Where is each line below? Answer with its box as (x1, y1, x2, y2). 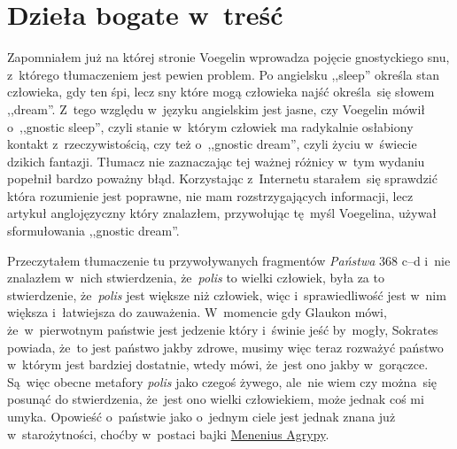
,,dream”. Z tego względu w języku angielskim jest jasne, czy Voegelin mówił (7, 99, 425, 118)
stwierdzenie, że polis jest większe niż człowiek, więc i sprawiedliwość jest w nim (7, 285, 446, 304)
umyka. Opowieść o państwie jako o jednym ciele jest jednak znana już (7, 407, 396, 425)
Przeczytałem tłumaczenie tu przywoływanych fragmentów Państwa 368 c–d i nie (7, 251, 451, 269)
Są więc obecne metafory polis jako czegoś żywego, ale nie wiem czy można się (7, 372, 438, 391)
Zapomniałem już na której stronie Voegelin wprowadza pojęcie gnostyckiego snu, (7, 48, 450, 66)
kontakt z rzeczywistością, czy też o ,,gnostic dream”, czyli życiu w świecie (7, 135, 417, 153)
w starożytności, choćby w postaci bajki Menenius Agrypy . (7, 424, 329, 443)
